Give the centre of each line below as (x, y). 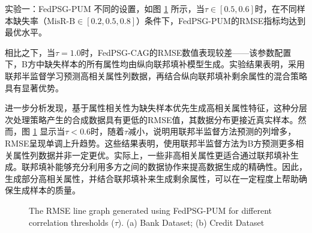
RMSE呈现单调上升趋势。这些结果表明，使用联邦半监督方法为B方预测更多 (150, 143)
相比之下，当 (30, 52)
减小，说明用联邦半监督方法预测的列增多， (212, 131)
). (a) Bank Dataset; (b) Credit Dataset (191, 222)
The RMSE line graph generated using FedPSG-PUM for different (151, 210)
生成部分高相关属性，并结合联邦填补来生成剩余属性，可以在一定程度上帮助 (152, 178)
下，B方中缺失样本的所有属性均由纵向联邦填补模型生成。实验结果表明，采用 (155, 64)
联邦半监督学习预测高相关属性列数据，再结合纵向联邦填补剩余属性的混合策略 (156, 75)
